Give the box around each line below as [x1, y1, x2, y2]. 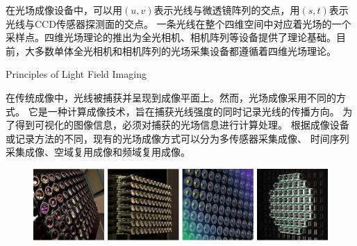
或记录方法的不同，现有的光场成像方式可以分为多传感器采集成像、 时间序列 [6, 131, 349, 145]
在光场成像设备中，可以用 [6, 3, 122, 17]
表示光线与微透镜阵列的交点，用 [153, 3, 300, 17]
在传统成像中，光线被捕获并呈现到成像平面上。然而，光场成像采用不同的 [6, 90, 336, 104]
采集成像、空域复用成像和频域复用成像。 [6, 145, 190, 159]
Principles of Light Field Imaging [6, 67, 147, 81]
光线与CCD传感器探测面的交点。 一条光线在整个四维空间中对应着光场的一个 [6, 16, 351, 31]
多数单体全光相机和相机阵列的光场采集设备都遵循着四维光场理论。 [34, 43, 336, 58]
